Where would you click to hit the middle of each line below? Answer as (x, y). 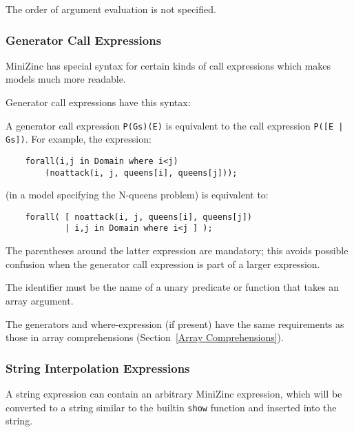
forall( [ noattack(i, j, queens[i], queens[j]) (138, 217)
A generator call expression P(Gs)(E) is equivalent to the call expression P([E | (175, 125)
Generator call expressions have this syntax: (98, 102)
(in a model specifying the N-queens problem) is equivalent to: (137, 195)
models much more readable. (66, 79)
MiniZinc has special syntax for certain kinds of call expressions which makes (168, 65)
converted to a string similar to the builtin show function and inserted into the (171, 407)
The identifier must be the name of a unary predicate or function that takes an (173, 287)
